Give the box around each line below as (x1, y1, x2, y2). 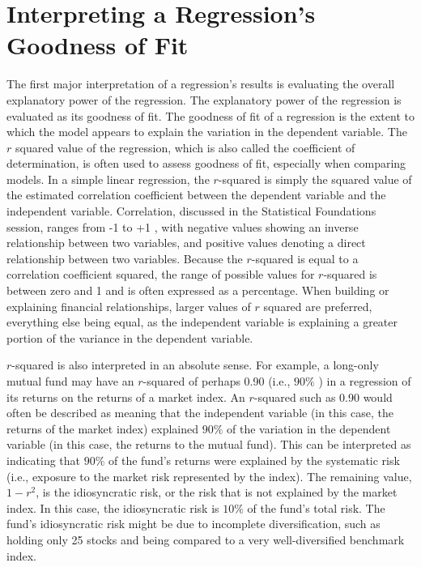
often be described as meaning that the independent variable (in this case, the (6, 404, 393, 421)
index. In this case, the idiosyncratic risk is (6, 499, 219, 516)
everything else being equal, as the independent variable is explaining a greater (6, 313, 398, 330)
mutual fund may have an (6, 373, 134, 389)
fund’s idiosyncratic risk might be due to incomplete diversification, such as (6, 515, 381, 532)
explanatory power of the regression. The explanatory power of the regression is (6, 91, 402, 108)
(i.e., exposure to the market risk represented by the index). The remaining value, (6, 467, 412, 484)
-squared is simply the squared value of (218, 170, 412, 187)
